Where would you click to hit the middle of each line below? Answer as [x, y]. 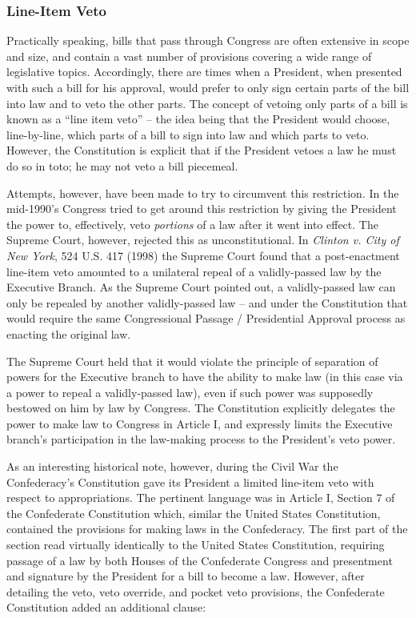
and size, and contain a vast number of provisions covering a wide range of [189, 56]
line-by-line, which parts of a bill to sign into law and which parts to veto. [188, 134]
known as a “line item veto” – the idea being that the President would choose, [198, 119]
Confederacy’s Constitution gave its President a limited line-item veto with [190, 482]
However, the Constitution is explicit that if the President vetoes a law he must [202, 150]
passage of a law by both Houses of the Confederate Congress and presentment [200, 560]
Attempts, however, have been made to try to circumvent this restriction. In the [203, 193]
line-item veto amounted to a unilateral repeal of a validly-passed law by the [194, 271]
